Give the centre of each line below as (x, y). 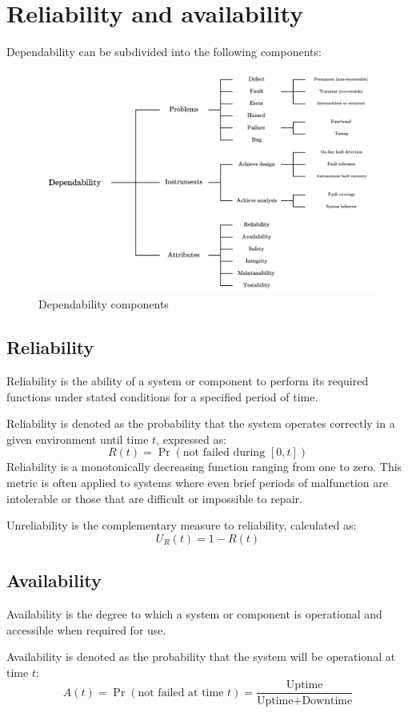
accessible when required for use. (86, 629)
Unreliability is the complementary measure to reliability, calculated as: (182, 525)
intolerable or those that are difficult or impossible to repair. (154, 498)
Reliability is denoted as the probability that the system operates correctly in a (201, 423)
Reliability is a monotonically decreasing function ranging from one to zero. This (204, 467)
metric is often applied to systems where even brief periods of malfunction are (197, 483)
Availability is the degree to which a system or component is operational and (194, 614)
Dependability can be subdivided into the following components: (164, 52)
